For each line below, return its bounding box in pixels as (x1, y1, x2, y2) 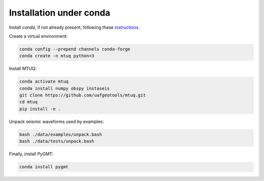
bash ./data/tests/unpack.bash (19, 139, 95, 144)
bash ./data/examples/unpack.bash (19, 132, 102, 137)
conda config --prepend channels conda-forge (19, 46, 131, 52)
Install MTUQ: (9, 66, 37, 72)
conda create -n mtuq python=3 (19, 53, 95, 59)
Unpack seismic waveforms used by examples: (9, 119, 104, 124)
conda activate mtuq (19, 79, 68, 84)
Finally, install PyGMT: (9, 151, 54, 157)
